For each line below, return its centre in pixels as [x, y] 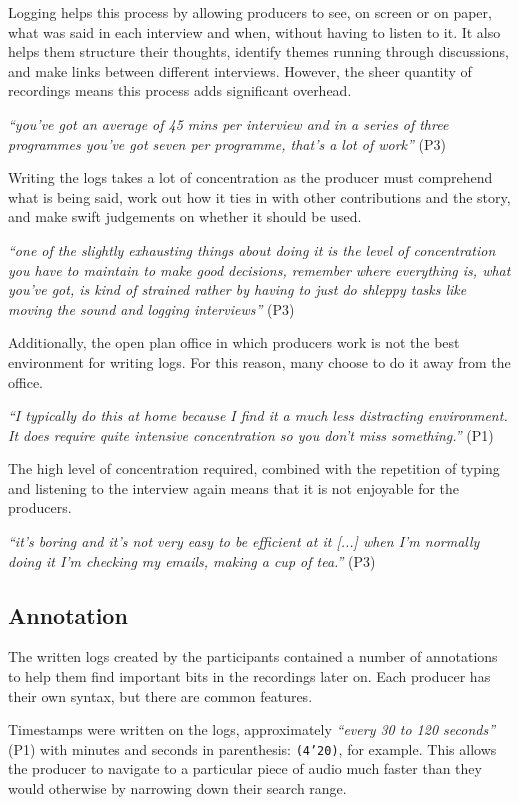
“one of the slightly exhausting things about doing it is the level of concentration [252, 249]
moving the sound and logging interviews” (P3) [151, 308]
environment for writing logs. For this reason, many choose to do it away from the [259, 361]
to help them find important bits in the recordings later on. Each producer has [249, 676]
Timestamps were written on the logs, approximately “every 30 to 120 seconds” [251, 729]
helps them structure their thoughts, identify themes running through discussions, [258, 51]
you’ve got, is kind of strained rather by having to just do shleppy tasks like [237, 289]
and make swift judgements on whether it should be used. [185, 216]
